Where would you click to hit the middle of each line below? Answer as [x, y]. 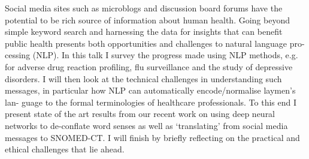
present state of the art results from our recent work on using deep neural [140, 114]
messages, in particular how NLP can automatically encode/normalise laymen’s [150, 90]
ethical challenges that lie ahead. [65, 149]
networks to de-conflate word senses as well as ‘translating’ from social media [146, 125]
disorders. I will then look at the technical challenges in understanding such [143, 78]
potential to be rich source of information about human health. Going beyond [147, 19]
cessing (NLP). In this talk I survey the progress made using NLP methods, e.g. [152, 55]
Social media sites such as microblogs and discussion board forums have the [144, 8]
